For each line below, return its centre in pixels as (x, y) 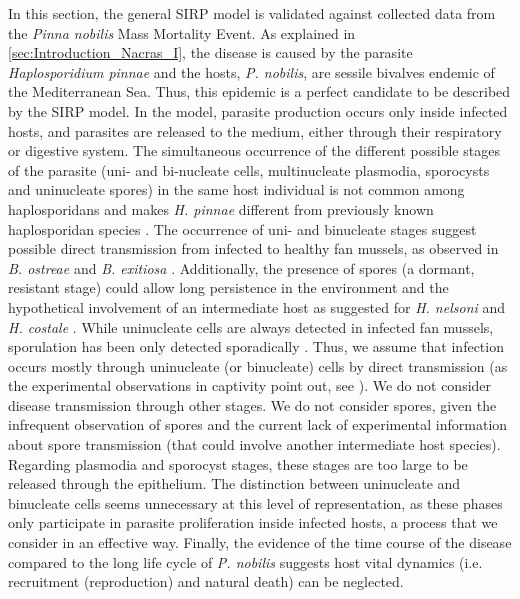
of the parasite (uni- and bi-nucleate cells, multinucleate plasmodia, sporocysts (249, 169)
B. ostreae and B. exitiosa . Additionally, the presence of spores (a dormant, (241, 267)
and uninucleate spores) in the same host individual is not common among (236, 189)
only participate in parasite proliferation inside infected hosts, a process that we (253, 522)
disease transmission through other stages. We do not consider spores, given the (252, 404)
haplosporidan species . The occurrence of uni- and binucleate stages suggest (242, 228)
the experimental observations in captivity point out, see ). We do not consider (250, 385)
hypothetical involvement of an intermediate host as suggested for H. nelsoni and (257, 306)
